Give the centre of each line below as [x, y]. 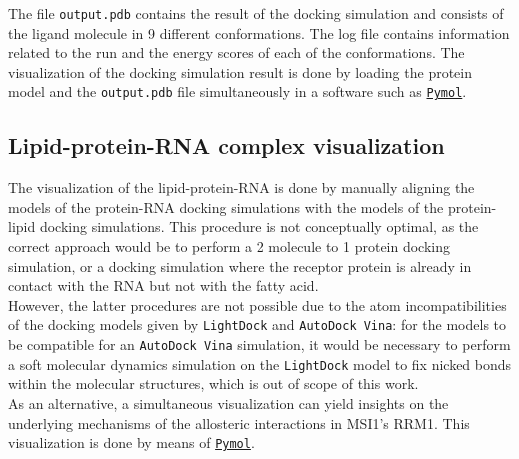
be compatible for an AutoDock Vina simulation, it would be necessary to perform [259, 344]
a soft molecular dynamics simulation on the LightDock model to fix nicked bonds [260, 363]
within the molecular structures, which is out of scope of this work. [213, 383]
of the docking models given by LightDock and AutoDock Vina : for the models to [257, 324]
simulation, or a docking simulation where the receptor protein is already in [240, 265]
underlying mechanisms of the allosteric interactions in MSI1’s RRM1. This [239, 422]
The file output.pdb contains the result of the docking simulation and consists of [256, 13]
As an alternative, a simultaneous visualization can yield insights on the [228, 403]
